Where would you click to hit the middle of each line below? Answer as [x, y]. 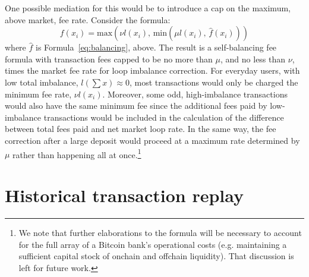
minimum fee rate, [38, 94]
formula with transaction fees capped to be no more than [109, 59]
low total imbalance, [42, 82]
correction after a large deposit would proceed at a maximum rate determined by [152, 140]
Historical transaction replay [124, 195]
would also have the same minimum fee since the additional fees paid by [136, 106]
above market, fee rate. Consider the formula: [88, 19]
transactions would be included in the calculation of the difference [164, 117]
